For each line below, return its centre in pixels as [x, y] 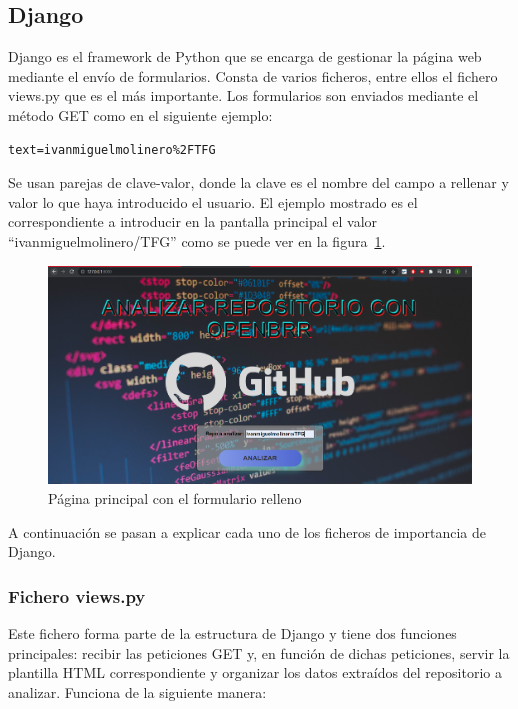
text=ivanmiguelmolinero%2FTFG [112, 149]
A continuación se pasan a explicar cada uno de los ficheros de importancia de [247, 531]
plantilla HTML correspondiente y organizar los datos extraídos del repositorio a [255, 672]
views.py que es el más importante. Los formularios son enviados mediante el [243, 95]
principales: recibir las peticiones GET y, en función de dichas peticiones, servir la [259, 652]
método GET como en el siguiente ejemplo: [140, 114]
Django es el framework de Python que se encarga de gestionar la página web [245, 56]
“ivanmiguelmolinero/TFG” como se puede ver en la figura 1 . [197, 240]
